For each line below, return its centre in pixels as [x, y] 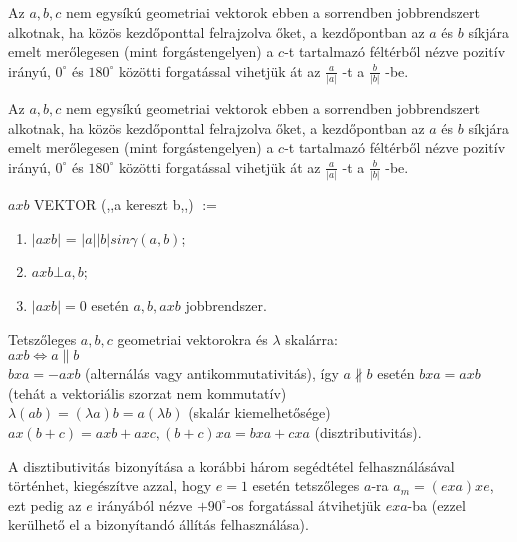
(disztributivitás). [368, 431]
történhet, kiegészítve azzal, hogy [110, 485]
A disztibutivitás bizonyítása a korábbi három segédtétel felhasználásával [231, 465]
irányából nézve [145, 504]
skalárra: [311, 338]
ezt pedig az [45, 504]
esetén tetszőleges [306, 485]
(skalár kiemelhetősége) [259, 412]
